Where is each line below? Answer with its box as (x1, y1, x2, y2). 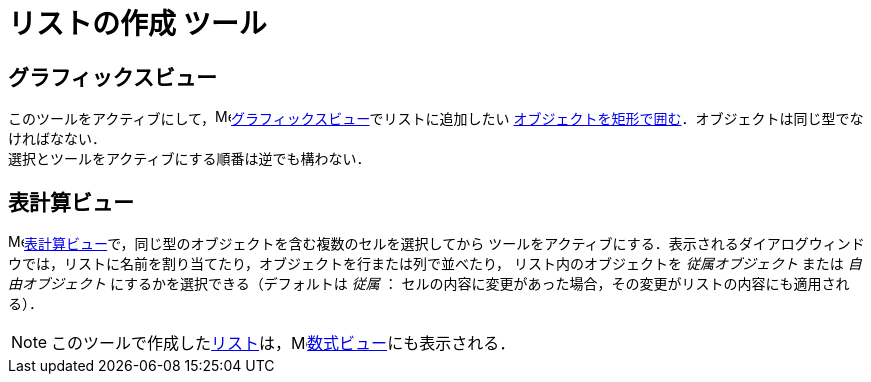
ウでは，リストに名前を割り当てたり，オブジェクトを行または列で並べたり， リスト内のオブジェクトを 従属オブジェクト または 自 (8, 255, 862, 273)
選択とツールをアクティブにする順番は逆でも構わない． (8, 150, 371, 168)
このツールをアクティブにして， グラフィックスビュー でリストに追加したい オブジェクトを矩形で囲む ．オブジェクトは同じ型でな (8, 110, 864, 128)
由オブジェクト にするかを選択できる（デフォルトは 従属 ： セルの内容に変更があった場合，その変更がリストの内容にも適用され (8, 275, 850, 293)
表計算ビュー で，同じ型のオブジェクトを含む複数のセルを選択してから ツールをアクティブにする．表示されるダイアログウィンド (24, 235, 865, 253)
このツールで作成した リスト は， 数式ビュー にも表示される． (51, 333, 516, 354)
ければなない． (8, 130, 106, 148)
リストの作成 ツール (8, 7, 267, 41)
